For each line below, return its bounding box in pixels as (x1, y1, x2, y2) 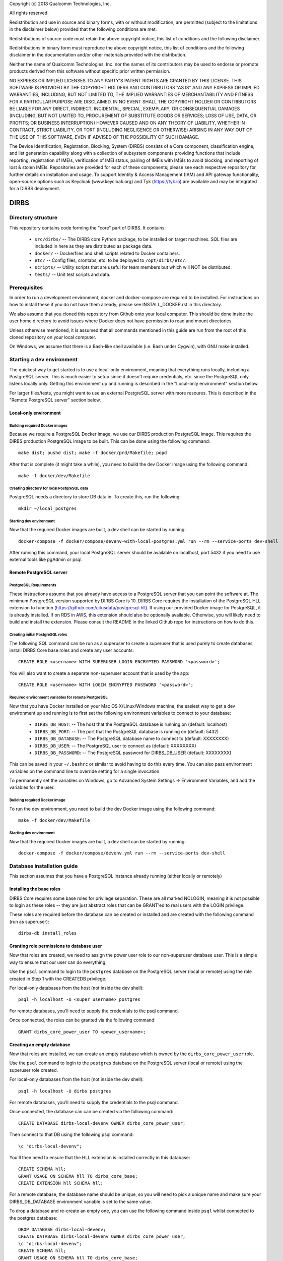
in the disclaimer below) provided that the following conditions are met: (9, 26, 157, 32)
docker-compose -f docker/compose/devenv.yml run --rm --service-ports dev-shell (18, 850, 226, 856)
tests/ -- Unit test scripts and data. (34, 271, 111, 277)
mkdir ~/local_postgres (18, 505, 77, 511)
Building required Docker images (9, 423, 67, 428)
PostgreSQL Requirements (9, 583, 56, 588)
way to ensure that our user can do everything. (9, 959, 107, 965)
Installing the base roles (9, 886, 61, 892)
